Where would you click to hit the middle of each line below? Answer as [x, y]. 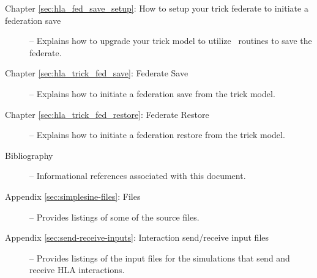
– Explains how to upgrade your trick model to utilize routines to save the [171, 41]
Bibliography [29, 155]
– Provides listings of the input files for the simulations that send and [160, 258]
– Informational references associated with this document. [138, 176]
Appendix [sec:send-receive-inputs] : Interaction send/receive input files [137, 237]
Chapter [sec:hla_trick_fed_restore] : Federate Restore [107, 114]
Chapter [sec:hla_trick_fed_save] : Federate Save [97, 73]
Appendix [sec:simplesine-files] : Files [73, 196]
